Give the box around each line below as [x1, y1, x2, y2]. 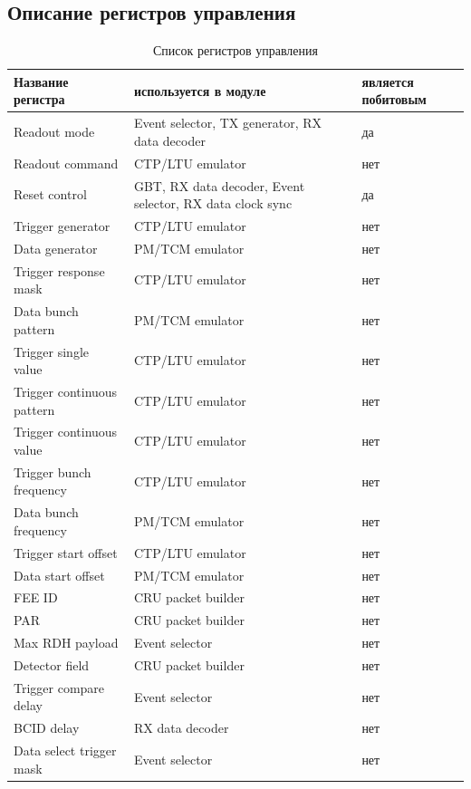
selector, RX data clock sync [133, 194, 293, 213]
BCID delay [14, 718, 80, 737]
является [361, 72, 414, 91]
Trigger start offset [14, 543, 118, 562]
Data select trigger [14, 741, 117, 760]
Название [14, 72, 69, 91]
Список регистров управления [153, 41, 318, 60]
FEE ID [14, 588, 58, 607]
